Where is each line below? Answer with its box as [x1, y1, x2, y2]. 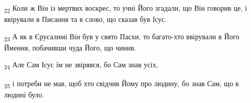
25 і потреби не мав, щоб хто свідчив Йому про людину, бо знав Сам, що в [4, 78, 239, 90]
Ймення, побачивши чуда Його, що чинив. [4, 42, 136, 53]
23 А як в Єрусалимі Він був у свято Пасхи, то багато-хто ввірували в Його [4, 31, 239, 43]
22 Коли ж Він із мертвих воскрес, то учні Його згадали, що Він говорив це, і [4, 3, 247, 14]
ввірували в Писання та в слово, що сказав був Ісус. [4, 14, 167, 24]
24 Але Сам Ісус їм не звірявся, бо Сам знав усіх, [4, 59, 158, 71]
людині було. [4, 89, 44, 99]
